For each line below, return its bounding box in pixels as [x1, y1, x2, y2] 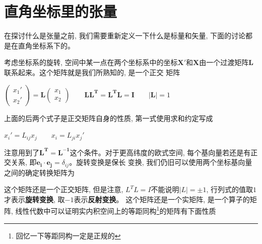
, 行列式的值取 [206, 184, 253, 195]
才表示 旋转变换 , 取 [4, 194, 65, 204]
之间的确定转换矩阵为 [4, 167, 75, 177]
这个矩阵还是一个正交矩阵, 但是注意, [4, 184, 123, 195]
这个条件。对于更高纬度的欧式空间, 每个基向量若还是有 [70, 147, 251, 157]
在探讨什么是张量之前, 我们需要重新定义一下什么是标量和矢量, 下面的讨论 [4, 30, 246, 41]
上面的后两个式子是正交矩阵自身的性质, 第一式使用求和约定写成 [4, 112, 213, 123]
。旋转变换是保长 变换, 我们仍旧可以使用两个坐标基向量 [69, 157, 252, 167]
